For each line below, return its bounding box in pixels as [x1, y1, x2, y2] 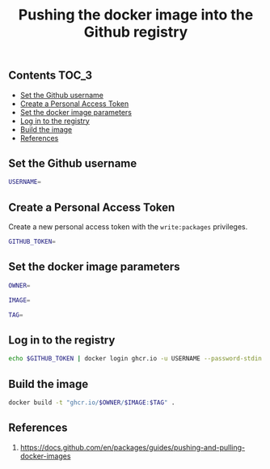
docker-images [19, 451, 71, 461]
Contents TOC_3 [8, 69, 93, 83]
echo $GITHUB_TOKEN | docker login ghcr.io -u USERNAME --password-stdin [8, 355, 263, 363]
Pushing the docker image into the [18, 6, 254, 24]
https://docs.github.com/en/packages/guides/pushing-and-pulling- [19, 442, 245, 452]
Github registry [83, 23, 188, 41]
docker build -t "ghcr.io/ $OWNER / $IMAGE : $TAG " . [8, 399, 175, 407]
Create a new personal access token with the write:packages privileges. [8, 222, 248, 232]
